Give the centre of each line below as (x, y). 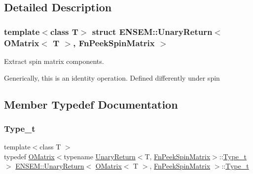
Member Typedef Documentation (91, 104)
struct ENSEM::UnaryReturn (152, 31)
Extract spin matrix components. (54, 61)
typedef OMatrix (29, 156)
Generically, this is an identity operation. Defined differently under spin (112, 77)
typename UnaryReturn (100, 156)
